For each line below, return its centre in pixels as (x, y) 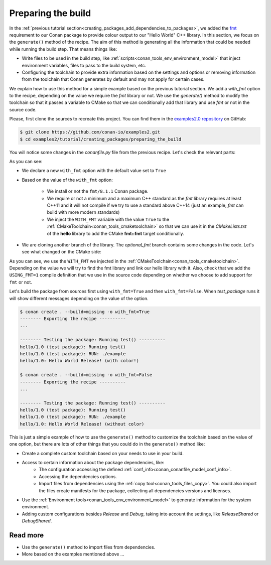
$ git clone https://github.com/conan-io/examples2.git (90, 132)
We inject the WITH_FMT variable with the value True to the (108, 219)
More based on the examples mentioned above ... (73, 554)
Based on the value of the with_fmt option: (67, 180)
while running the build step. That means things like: (63, 49)
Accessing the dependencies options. (78, 476)
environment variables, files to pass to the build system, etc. (84, 65)
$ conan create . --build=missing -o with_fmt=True (85, 312)
